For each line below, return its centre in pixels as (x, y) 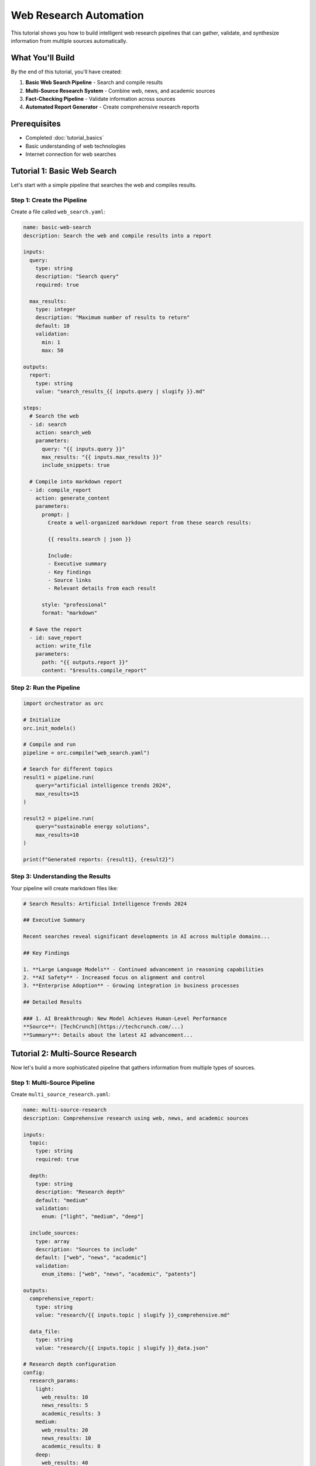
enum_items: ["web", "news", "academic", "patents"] (119, 1274)
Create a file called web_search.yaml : (58, 212)
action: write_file (63, 646)
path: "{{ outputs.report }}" (85, 662)
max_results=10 (57, 835)
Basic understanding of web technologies (75, 146)
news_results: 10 (67, 1438)
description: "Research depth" (80, 1192)
